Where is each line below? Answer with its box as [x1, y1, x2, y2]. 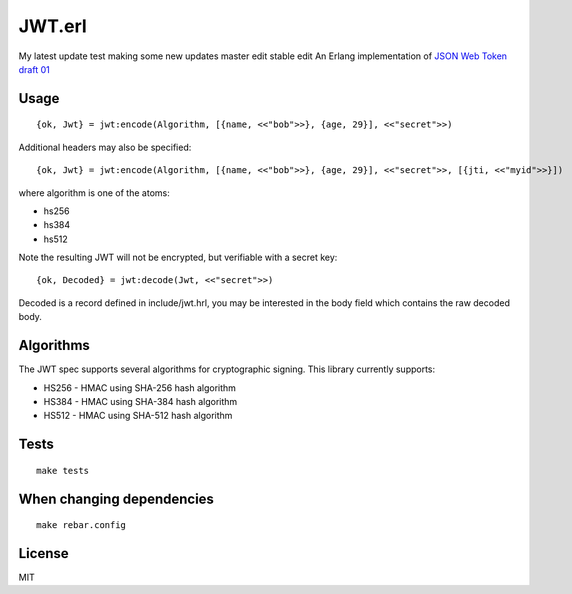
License [18, 545, 69, 562]
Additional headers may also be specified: [18, 141, 192, 153]
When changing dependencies [18, 490, 215, 507]
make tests [36, 465, 90, 476]
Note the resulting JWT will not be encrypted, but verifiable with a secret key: [18, 251, 338, 264]
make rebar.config [36, 520, 127, 531]
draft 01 [18, 63, 50, 75]
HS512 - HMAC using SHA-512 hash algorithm [43, 410, 233, 422]
